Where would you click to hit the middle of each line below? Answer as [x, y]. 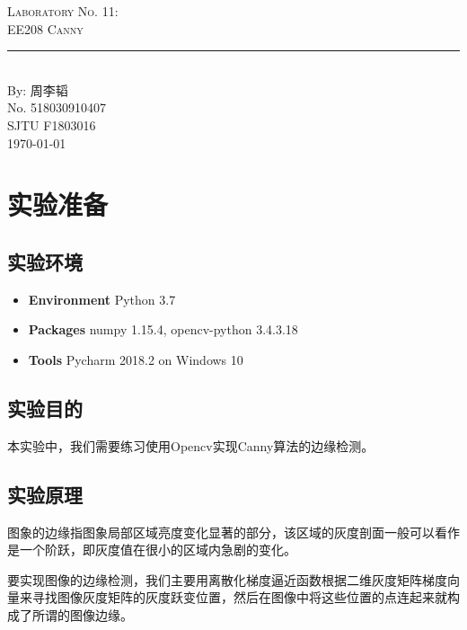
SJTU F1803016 [52, 124]
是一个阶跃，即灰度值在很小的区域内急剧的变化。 [152, 550]
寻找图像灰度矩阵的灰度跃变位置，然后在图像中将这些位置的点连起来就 [239, 597]
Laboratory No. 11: [63, 11]
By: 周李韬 [38, 89]
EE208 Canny [45, 28]
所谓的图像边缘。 [82, 614]
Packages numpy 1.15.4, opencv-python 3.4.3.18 [163, 329]
